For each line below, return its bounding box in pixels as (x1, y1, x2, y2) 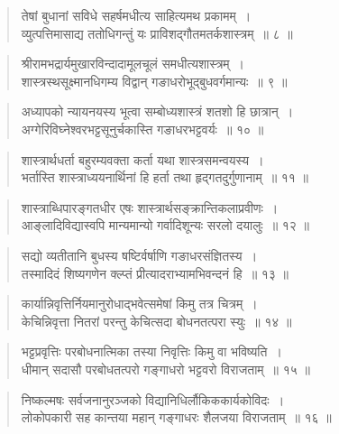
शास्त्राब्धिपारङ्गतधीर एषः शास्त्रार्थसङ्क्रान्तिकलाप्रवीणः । (21, 198, 279, 217)
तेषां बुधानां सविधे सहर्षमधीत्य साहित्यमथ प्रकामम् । (21, 6, 252, 24)
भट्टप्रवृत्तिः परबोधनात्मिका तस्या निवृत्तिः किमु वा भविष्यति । (21, 342, 282, 361)
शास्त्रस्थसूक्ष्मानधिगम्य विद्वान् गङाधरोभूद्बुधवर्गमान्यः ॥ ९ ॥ (21, 71, 288, 90)
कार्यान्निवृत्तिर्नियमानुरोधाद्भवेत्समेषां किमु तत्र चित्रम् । (21, 294, 258, 313)
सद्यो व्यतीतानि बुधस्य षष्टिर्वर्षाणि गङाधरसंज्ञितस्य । (21, 245, 258, 264)
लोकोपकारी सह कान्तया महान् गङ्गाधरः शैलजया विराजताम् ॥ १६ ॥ (21, 408, 332, 427)
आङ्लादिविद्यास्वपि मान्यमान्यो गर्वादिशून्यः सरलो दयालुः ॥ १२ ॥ (21, 216, 310, 235)
